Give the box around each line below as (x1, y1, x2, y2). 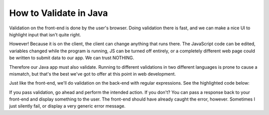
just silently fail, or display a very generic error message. (9, 103, 126, 109)
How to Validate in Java (9, 7, 108, 18)
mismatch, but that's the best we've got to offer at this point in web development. (9, 71, 176, 77)
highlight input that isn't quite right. (9, 31, 81, 37)
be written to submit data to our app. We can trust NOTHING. (9, 55, 134, 61)
